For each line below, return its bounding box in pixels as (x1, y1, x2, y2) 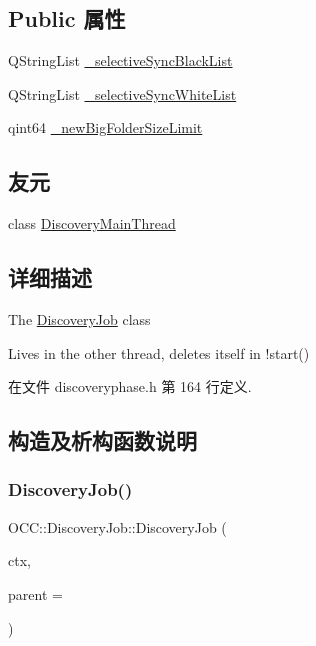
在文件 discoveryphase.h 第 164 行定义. (8, 376, 252, 397)
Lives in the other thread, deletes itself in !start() (8, 342, 310, 363)
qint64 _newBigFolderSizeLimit (8, 117, 203, 138)
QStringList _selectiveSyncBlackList (8, 50, 233, 71)
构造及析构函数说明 (8, 425, 197, 456)
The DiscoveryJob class (8, 308, 151, 329)
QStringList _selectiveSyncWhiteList (8, 83, 237, 104)
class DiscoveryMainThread (8, 213, 176, 234)
